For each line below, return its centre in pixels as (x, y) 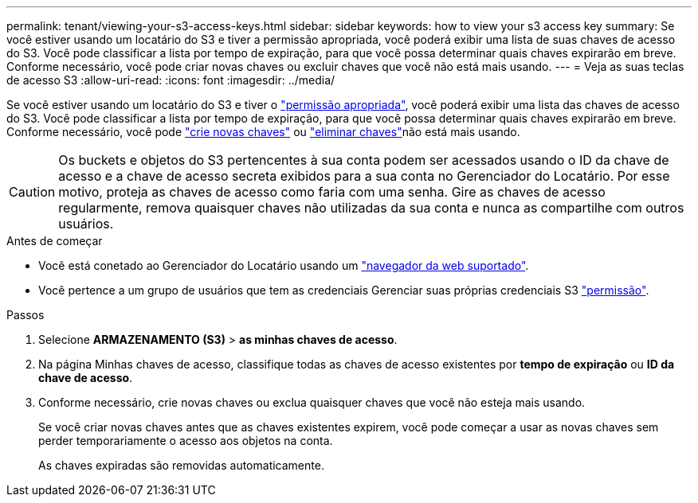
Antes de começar (55, 241)
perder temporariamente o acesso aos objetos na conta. (186, 441)
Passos (25, 315)
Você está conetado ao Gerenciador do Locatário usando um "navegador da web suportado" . (284, 265)
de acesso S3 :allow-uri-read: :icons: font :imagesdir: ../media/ (171, 80)
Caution (32, 192)
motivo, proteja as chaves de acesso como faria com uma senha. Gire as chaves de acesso (332, 192)
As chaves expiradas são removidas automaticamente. (181, 465)
